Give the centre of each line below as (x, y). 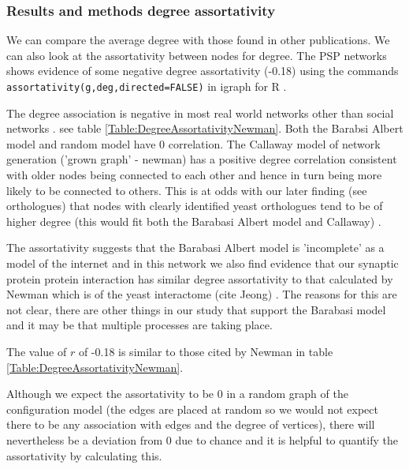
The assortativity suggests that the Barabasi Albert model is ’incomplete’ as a (195, 248)
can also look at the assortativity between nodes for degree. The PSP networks (197, 55)
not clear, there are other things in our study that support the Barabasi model (196, 309)
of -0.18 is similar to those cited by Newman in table (206, 351)
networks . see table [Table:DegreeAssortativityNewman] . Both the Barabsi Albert (205, 128)
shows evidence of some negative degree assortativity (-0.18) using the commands (203, 71)
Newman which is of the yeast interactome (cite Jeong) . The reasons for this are (202, 294)
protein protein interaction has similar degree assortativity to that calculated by (200, 278)
